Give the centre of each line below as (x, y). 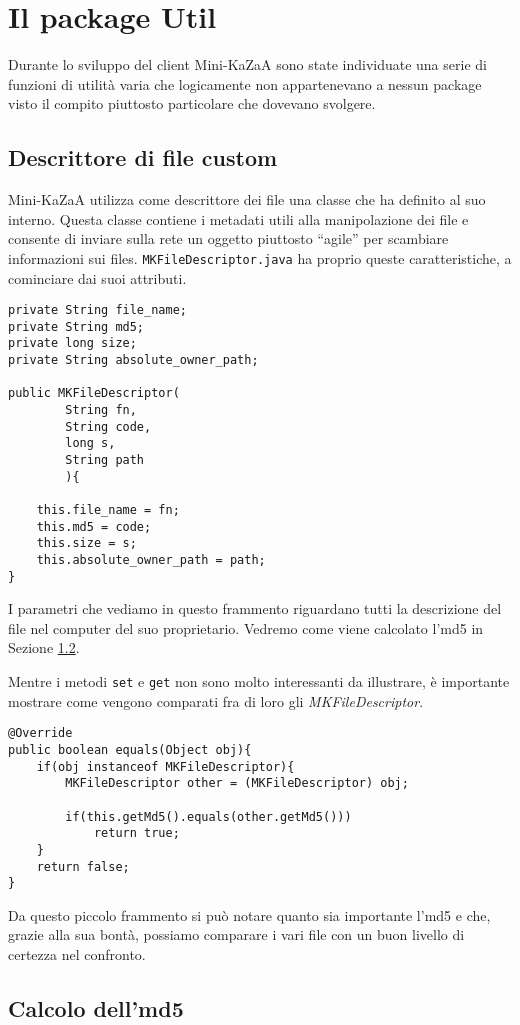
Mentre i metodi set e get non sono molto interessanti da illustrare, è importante (259, 681)
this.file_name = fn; (108, 510)
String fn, (101, 410)
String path (105, 460)
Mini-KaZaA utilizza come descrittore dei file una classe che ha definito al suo (247, 199)
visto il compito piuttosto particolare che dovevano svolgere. (192, 103)
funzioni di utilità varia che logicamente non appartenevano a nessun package (245, 83)
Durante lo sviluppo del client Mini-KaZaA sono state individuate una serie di (247, 64)
